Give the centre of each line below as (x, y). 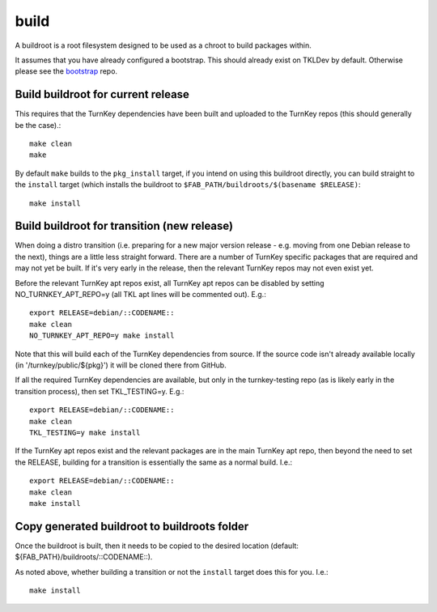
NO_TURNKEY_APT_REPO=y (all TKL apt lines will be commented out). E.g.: (140, 295)
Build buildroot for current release (102, 94)
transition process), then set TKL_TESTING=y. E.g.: (100, 391)
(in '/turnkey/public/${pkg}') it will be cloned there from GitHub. (121, 365)
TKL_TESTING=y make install (85, 432)
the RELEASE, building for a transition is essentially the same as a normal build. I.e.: (154, 462)
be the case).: (38, 125)
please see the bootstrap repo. (66, 71)
